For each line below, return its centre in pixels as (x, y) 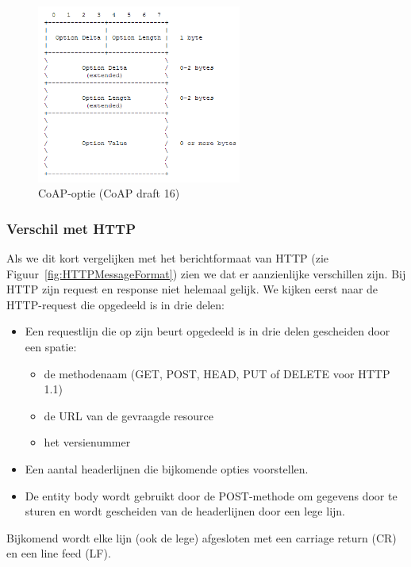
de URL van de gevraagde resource (129, 415)
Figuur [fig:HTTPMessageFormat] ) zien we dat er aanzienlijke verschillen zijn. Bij (206, 273)
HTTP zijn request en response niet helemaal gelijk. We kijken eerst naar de (192, 289)
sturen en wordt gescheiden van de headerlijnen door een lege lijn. (185, 511)
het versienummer (87, 442)
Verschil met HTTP (71, 228)
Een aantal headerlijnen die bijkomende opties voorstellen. (167, 469)
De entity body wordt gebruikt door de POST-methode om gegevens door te (211, 495)
